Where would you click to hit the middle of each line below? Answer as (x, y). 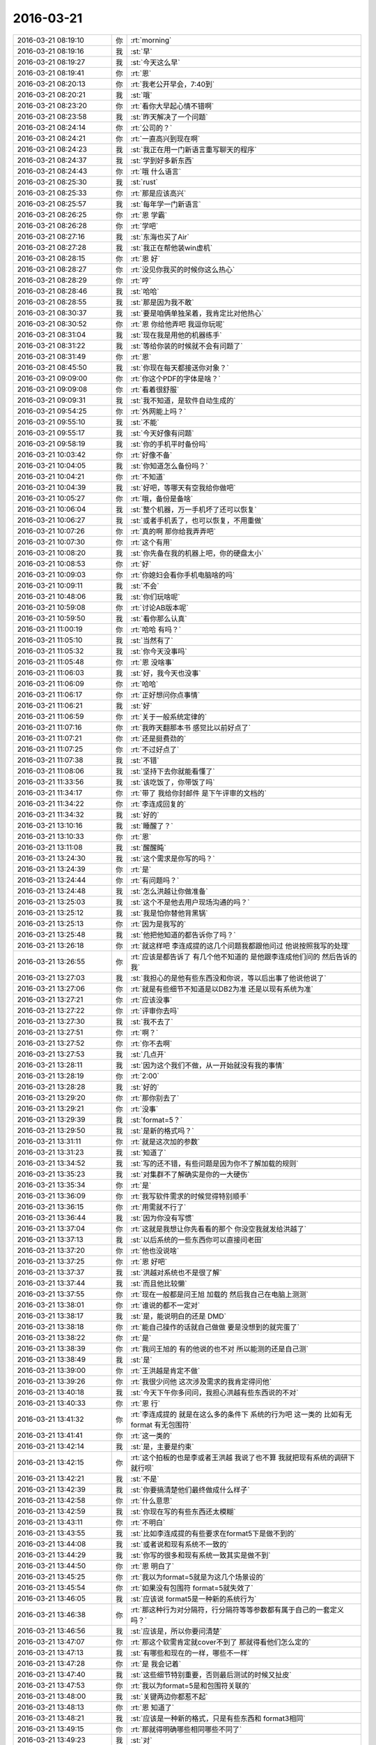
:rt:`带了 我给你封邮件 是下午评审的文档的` (199, 793)
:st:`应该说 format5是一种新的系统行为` (194, 1598)
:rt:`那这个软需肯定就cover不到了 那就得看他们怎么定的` (221, 1642)
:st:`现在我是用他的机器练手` (176, 335)
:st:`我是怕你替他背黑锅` (169, 913)
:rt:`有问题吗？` (155, 880)
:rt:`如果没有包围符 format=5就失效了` (192, 1588)
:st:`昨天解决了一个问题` (169, 117)
